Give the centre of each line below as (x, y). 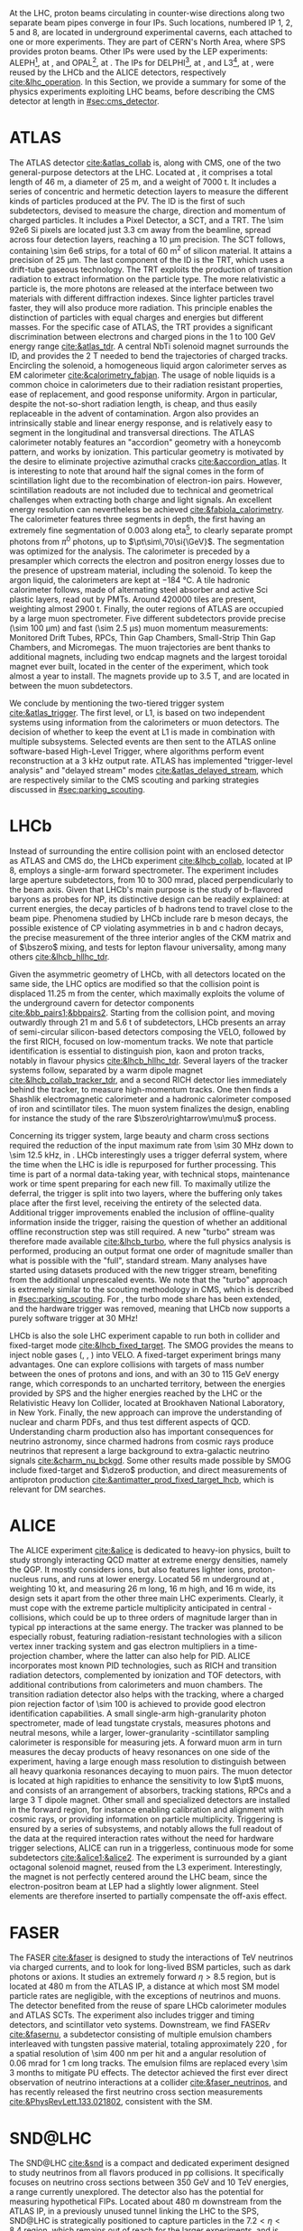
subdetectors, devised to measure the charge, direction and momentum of (148, 211)
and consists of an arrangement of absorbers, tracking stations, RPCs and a (150, 1790)
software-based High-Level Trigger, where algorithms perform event (137, 751)
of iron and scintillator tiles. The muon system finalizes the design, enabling (150, 1108)
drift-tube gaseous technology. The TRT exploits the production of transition (151, 269)
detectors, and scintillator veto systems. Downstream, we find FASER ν (140, 2025)
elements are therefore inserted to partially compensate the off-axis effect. (148, 1896)
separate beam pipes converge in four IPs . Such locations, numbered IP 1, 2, (151, 23)
